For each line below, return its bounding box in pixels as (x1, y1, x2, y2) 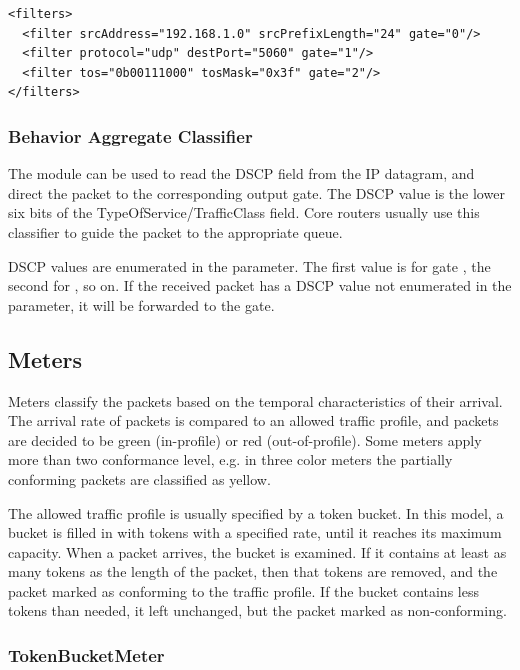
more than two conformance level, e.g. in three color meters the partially (8, 449, 453, 470)
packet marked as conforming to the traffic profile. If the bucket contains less (8, 580, 479, 601)
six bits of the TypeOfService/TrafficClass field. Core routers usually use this (8, 202, 480, 223)
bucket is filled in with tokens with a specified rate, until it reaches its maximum (8, 522, 502, 543)
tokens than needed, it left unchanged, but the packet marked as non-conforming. (8, 600, 507, 621)
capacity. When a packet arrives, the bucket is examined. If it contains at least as (8, 541, 507, 562)
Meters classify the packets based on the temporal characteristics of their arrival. (8, 390, 503, 411)
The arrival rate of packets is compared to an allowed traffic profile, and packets (8, 410, 499, 431)
